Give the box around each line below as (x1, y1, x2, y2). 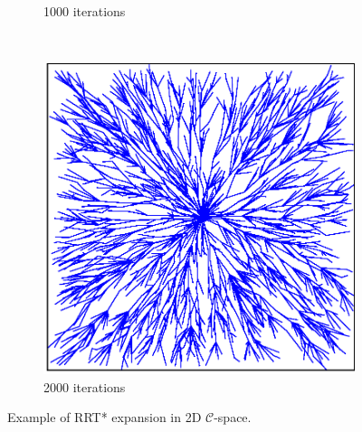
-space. (214, 408, 252, 427)
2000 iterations (43, 377, 126, 396)
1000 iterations (43, 2, 126, 20)
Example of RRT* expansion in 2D (7, 408, 202, 427)
